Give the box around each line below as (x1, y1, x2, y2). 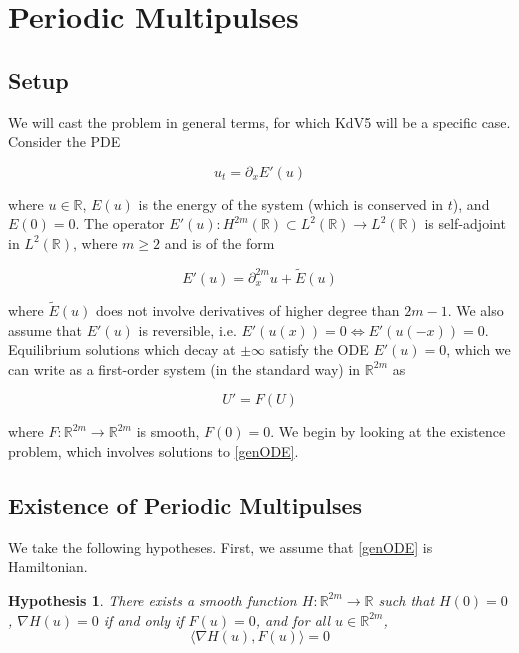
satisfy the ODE (269, 339, 369, 360)
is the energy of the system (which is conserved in (138, 193, 444, 214)
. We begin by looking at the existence (270, 421, 506, 442)
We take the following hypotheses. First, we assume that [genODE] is (8, 536, 433, 557)
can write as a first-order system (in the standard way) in (8, 358, 361, 379)
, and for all (255, 609, 331, 630)
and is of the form (164, 232, 275, 253)
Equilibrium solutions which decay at (8, 339, 236, 360)
